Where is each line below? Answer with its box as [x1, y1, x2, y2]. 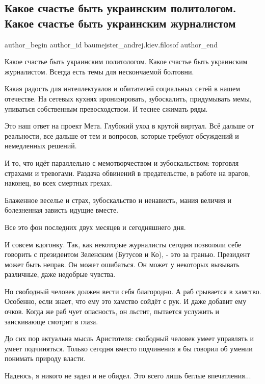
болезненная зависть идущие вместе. [5, 204, 119, 215]
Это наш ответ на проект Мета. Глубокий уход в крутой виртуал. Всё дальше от [5, 120, 254, 131]
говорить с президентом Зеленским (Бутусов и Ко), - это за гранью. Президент [5, 249, 250, 260]
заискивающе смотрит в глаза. [5, 316, 98, 326]
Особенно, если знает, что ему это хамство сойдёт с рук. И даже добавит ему [5, 296, 247, 306]
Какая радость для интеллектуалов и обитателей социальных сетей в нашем [5, 83, 240, 94]
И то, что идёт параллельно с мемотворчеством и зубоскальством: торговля [5, 157, 239, 168]
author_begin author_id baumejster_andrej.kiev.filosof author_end [5, 39, 218, 49]
